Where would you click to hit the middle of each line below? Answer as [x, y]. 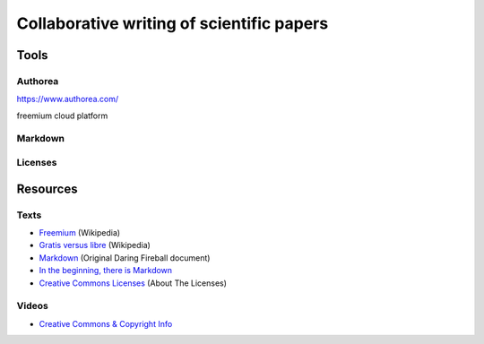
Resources [47, 189]
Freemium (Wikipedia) [80, 232]
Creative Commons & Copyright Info [106, 323]
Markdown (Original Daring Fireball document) [125, 258]
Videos [32, 306]
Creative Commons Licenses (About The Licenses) [133, 283]
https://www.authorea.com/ [68, 99]
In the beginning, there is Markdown [106, 271]
